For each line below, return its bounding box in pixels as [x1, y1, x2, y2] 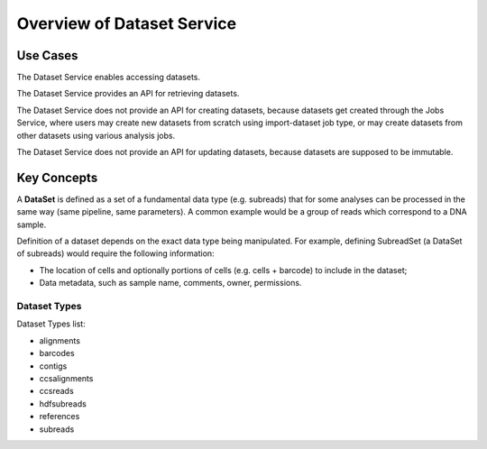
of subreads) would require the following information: [16, 248, 216, 259]
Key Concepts [16, 170, 98, 185]
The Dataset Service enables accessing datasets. [16, 72, 201, 83]
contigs [39, 361, 68, 371]
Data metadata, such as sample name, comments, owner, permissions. [39, 278, 302, 289]
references [39, 411, 80, 422]
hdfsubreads [39, 398, 87, 409]
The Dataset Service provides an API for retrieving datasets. [16, 88, 240, 99]
